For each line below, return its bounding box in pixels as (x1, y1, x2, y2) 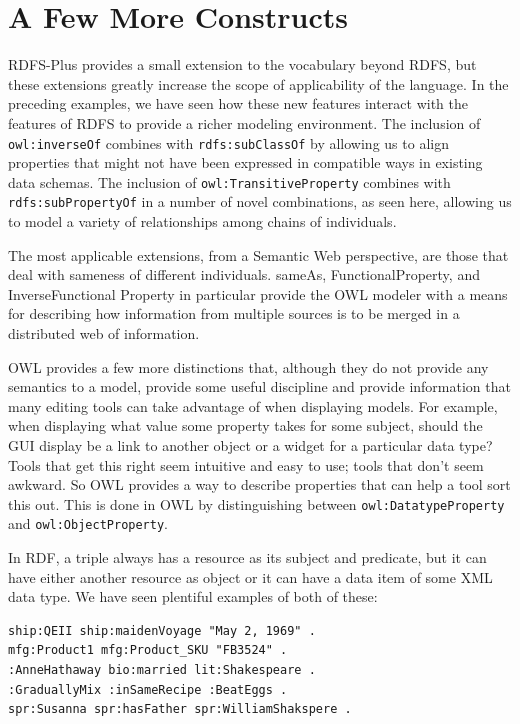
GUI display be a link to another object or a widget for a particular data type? (8, 435, 493, 455)
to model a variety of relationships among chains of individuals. (8, 211, 397, 232)
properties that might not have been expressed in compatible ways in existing (8, 152, 483, 173)
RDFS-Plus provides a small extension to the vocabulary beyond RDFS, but (8, 54, 477, 75)
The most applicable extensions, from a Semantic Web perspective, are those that (8, 244, 509, 265)
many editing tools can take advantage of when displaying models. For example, (8, 395, 498, 416)
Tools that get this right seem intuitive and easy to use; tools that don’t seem (8, 454, 484, 475)
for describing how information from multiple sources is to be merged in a (8, 303, 460, 324)
